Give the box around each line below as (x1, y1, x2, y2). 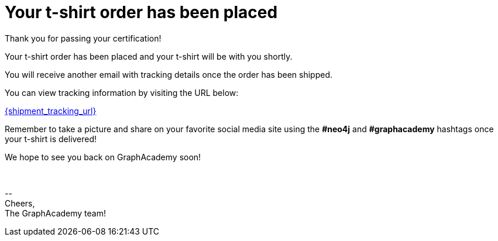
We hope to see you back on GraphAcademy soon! (5, 152, 201, 162)
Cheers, (5, 198, 35, 208)
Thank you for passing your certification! (5, 33, 162, 43)
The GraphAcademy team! (5, 208, 106, 218)
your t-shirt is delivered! (5, 133, 97, 144)
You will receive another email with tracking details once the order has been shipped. (5, 69, 333, 80)
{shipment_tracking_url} (5, 105, 97, 116)
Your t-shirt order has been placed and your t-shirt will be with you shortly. (5, 51, 293, 61)
